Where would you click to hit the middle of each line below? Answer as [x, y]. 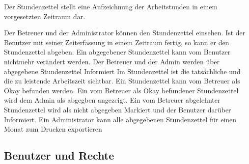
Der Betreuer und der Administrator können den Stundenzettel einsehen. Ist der [125, 33]
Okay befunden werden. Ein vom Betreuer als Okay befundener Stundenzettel [121, 90]
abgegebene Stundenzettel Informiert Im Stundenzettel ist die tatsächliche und [122, 71]
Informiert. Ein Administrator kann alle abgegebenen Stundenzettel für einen [120, 119]
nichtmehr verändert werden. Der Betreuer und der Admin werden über [112, 61]
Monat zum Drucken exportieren [53, 129]
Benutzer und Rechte [59, 155]
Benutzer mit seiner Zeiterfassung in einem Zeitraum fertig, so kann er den [117, 42]
